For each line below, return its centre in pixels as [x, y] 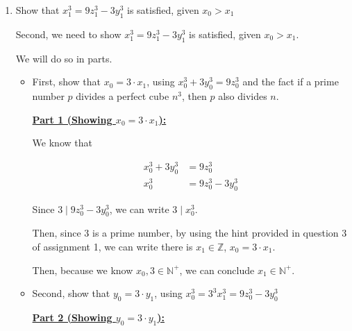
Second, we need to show [68, 34]
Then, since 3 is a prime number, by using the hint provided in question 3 [190, 233]
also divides [243, 95]
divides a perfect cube [123, 95]
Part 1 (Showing [72, 119]
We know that [62, 143]
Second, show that [71, 293]
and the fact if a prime [291, 82]
